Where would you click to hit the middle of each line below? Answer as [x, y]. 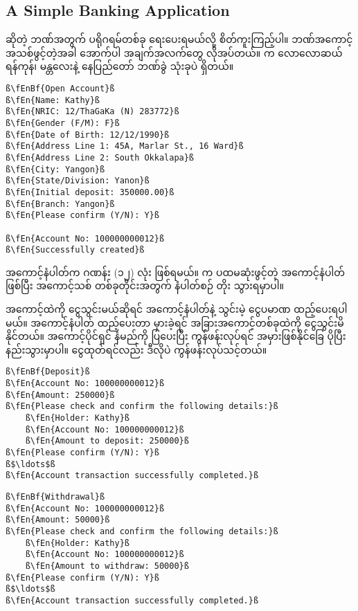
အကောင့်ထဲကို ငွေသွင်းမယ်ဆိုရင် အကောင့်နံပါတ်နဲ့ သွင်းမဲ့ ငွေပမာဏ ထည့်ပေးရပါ [177, 309]
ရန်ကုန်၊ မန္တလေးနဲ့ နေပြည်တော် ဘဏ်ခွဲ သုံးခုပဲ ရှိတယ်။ [120, 66]
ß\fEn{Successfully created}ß [75, 250]
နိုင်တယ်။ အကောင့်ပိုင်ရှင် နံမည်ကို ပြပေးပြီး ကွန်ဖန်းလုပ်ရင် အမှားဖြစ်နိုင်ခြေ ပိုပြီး [176, 336]
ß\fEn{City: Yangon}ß [55, 169]
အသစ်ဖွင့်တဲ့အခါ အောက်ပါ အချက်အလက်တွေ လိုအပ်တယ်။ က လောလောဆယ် [174, 52]
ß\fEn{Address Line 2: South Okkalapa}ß [100, 157]
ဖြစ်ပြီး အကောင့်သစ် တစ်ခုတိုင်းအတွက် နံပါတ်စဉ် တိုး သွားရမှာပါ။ [145, 285]
